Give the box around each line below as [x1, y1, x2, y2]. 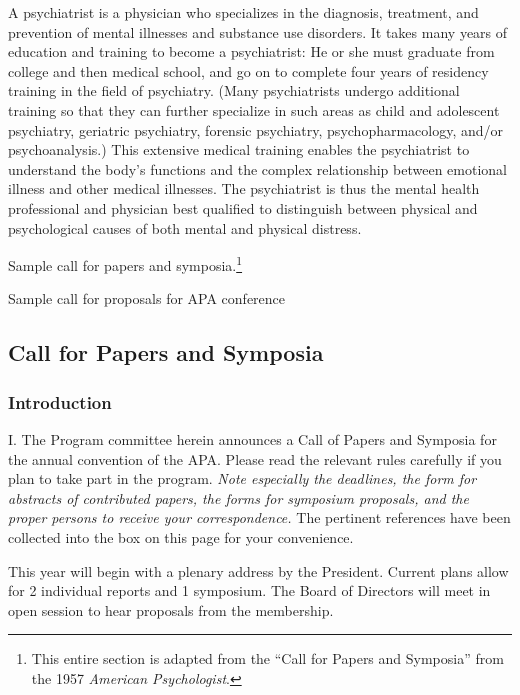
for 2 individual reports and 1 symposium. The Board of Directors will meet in [8, 580, 491, 601]
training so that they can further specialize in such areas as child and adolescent [8, 99, 500, 120]
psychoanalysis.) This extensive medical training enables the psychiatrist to [8, 139, 470, 160]
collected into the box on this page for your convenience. [8, 526, 354, 547]
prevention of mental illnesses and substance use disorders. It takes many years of [8, 21, 508, 42]
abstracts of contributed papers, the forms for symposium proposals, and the [8, 487, 469, 508]
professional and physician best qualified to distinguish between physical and [8, 197, 478, 218]
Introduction [8, 389, 112, 414]
